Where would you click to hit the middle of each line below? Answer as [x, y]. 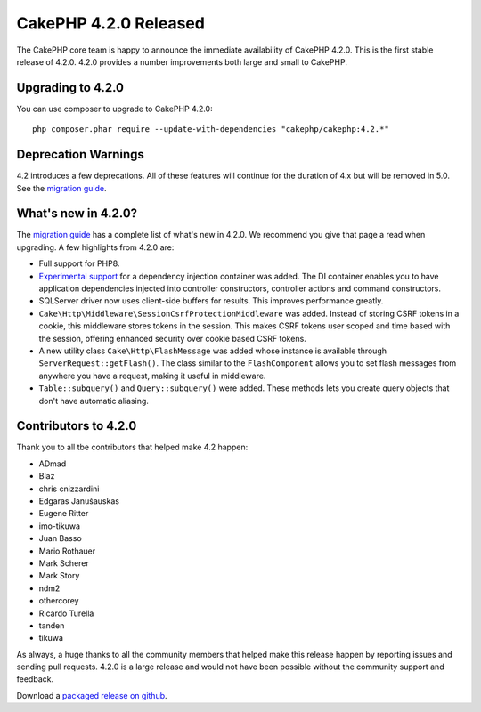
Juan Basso [60, 538]
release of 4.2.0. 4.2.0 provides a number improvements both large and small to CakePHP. [182, 61]
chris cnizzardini [69, 489]
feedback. [35, 679]
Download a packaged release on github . [92, 695]
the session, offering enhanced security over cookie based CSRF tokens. [172, 338]
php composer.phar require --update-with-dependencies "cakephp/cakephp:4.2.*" [211, 129]
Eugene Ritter [64, 514]
